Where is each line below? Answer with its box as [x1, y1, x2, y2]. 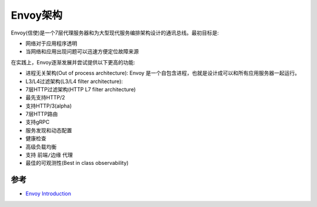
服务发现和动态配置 [25, 126, 72, 134]
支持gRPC [25, 119, 50, 126]
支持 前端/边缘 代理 [25, 151, 73, 158]
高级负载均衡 [25, 143, 57, 150]
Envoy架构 [11, 9, 63, 22]
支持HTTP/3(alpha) [25, 102, 72, 109]
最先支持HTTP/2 [25, 94, 66, 101]
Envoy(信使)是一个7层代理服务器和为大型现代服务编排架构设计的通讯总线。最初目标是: [11, 29, 220, 36]
